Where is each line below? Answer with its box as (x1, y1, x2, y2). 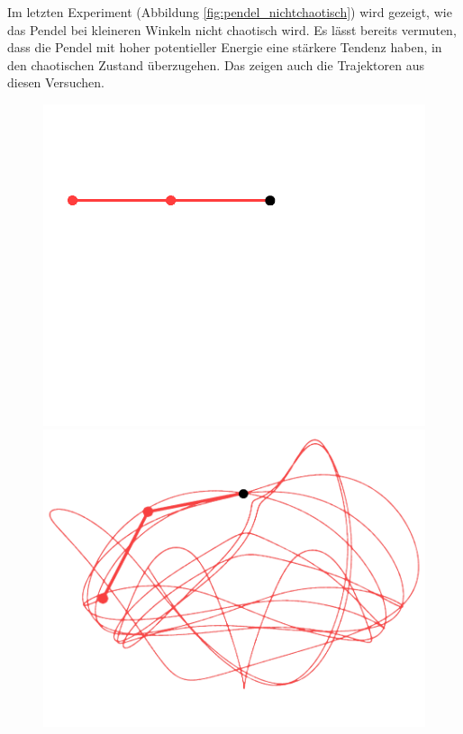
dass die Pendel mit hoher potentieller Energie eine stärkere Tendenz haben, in (7, 38, 442, 57)
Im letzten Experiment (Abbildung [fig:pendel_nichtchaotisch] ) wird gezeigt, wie (7, 3, 452, 21)
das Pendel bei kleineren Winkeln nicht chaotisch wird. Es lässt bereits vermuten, (7, 20, 457, 39)
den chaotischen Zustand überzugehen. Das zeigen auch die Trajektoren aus (7, 55, 425, 74)
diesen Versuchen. (7, 73, 104, 92)
